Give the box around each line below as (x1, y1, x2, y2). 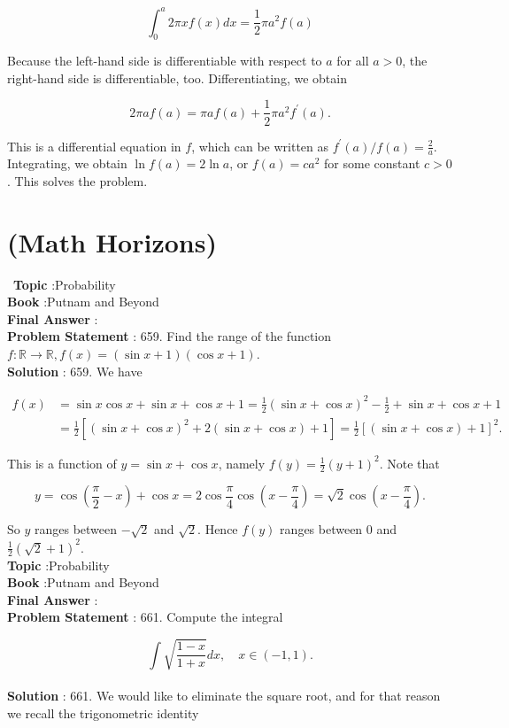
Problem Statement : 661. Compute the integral (7, 608, 283, 626)
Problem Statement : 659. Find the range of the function (7, 327, 332, 345)
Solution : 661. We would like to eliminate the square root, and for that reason (7, 686, 441, 705)
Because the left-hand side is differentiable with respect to (7, 51, 322, 70)
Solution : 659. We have (7, 361, 143, 380)
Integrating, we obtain (7, 154, 127, 173)
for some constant (324, 154, 420, 173)
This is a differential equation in (7, 136, 181, 155)
